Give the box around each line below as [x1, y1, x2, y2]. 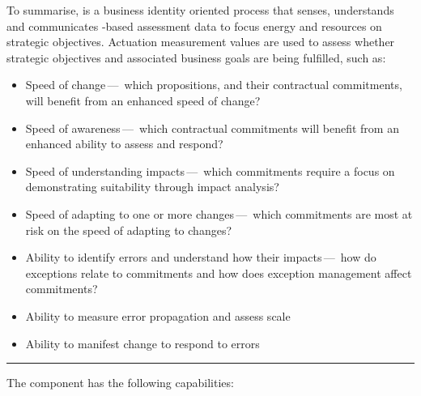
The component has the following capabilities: [6, 374, 234, 391]
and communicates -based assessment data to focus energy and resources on [6, 17, 382, 34]
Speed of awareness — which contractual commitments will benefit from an [25, 119, 399, 136]
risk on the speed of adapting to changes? [25, 221, 232, 238]
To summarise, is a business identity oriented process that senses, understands [6, 2, 394, 18]
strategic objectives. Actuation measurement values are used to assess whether [6, 33, 395, 50]
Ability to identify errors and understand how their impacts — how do [25, 249, 376, 266]
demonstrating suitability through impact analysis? [25, 178, 279, 195]
